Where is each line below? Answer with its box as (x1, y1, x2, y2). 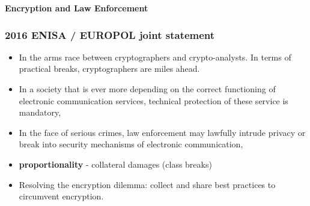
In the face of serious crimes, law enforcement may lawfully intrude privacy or (19, 126, 306, 138)
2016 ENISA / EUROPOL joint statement (5, 27, 215, 42)
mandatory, (19, 106, 61, 119)
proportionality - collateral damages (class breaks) (19, 157, 212, 170)
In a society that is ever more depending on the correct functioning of (19, 83, 276, 95)
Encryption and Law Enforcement (5, 2, 148, 14)
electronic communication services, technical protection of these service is (19, 94, 288, 107)
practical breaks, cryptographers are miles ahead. (19, 62, 200, 75)
